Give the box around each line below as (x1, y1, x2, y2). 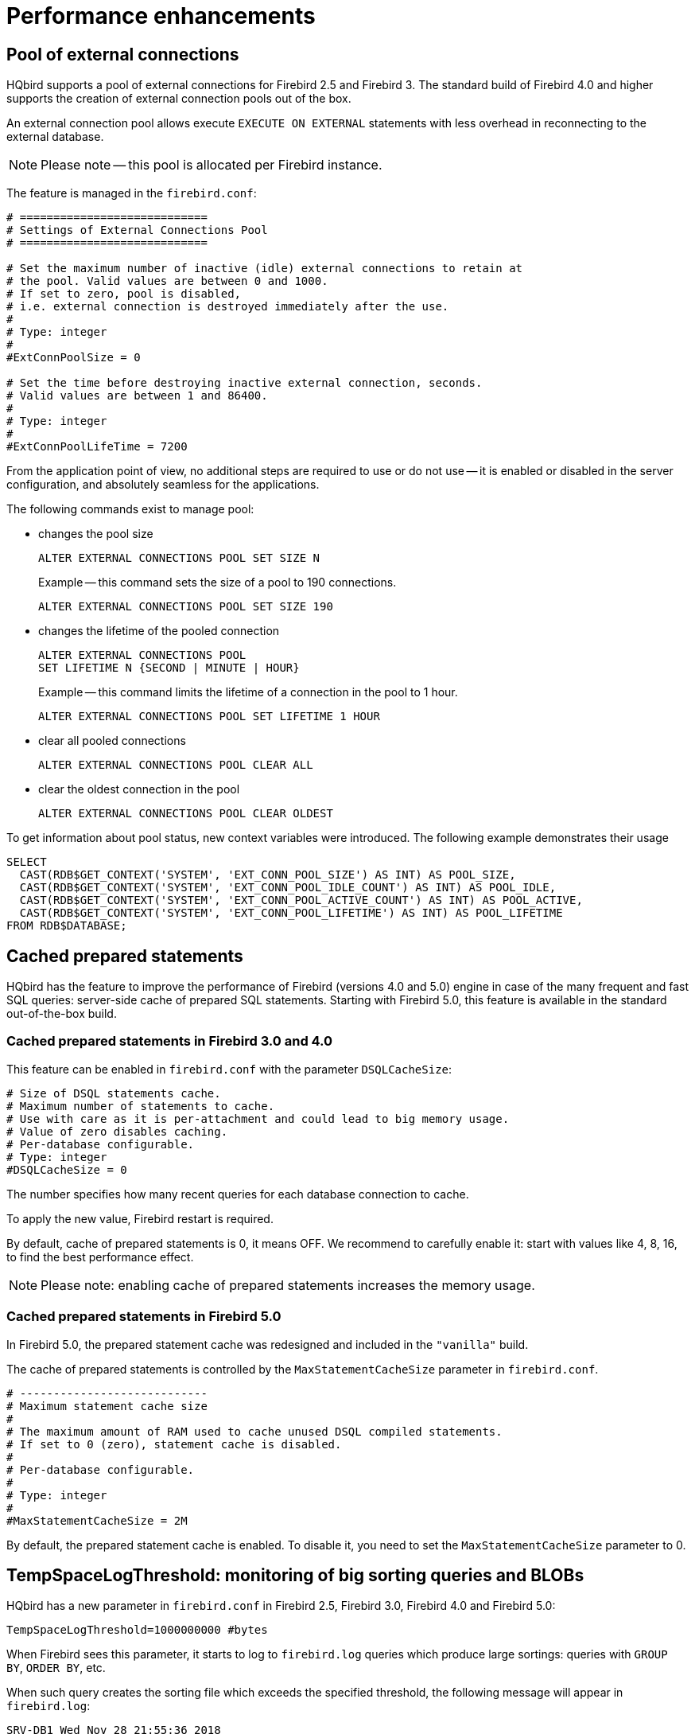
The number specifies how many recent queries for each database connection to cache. (6, 1187, 469, 1201)
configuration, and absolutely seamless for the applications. (6, 477, 320, 492)
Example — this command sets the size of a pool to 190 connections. (38, 575, 397, 590)
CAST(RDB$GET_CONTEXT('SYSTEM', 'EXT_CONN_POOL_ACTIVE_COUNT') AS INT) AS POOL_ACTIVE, (19, 894, 583, 907)
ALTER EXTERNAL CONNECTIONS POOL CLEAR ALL (38, 758, 313, 772)
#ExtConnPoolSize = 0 (6, 351, 141, 364)
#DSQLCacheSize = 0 (6, 1163, 127, 1176)
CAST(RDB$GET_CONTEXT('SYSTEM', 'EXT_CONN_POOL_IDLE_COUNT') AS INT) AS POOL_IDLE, (19, 881, 557, 894)
